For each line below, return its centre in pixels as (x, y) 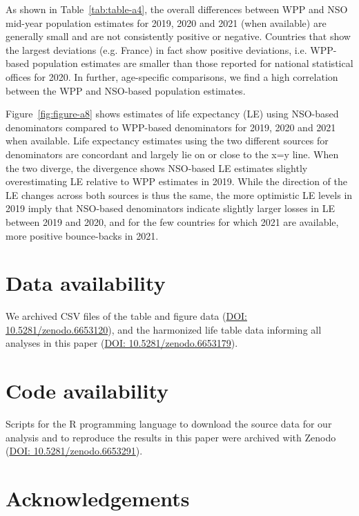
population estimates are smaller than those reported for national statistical (193, 63)
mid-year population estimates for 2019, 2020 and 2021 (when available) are (166, 22)
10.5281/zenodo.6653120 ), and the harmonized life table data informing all (164, 329)
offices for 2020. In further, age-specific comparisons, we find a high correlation (172, 76)
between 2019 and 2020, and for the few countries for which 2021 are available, (172, 221)
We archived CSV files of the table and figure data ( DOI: (126, 316)
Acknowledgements (98, 498)
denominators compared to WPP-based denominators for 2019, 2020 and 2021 (171, 127)
